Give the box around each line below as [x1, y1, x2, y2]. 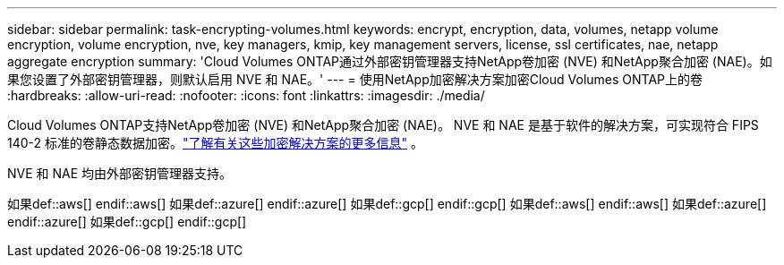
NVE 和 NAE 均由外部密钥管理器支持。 [7, 166, 233, 181]
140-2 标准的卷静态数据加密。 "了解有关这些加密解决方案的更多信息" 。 [7, 135, 423, 150]
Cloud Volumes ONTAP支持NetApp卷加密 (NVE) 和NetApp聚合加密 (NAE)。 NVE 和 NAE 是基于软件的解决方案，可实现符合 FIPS [7, 117, 759, 132]
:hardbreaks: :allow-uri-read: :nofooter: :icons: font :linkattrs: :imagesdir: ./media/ [7, 88, 485, 103]
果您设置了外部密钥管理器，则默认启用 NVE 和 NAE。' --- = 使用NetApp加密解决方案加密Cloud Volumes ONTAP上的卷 [7, 72, 703, 87]
